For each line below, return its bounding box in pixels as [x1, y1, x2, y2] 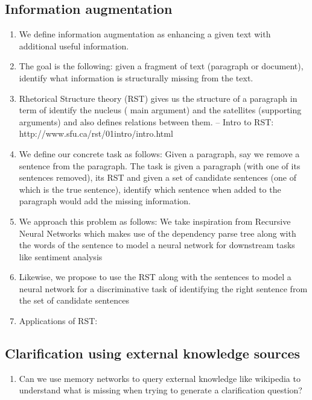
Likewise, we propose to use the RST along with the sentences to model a [19, 270, 291, 283]
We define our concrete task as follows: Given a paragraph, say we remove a [19, 147, 300, 160]
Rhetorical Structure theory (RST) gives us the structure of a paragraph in [19, 92, 298, 104]
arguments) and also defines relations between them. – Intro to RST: [19, 115, 274, 128]
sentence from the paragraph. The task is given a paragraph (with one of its [19, 159, 301, 172]
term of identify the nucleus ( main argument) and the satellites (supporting [19, 104, 302, 116]
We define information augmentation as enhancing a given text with [19, 28, 271, 40]
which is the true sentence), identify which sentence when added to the [19, 183, 281, 195]
